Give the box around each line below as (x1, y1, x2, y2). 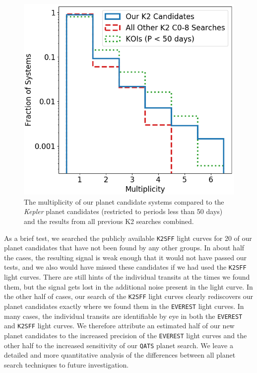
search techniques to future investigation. (4, 359, 129, 370)
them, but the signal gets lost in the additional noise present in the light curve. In (4, 281, 253, 292)
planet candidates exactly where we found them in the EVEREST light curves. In (4, 300, 244, 311)
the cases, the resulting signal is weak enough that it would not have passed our (4, 252, 247, 262)
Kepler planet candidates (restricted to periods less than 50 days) (24, 206, 223, 217)
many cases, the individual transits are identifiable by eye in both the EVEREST (4, 310, 243, 321)
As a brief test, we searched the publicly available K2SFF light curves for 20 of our (4, 232, 252, 243)
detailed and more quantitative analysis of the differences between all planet (4, 350, 236, 360)
